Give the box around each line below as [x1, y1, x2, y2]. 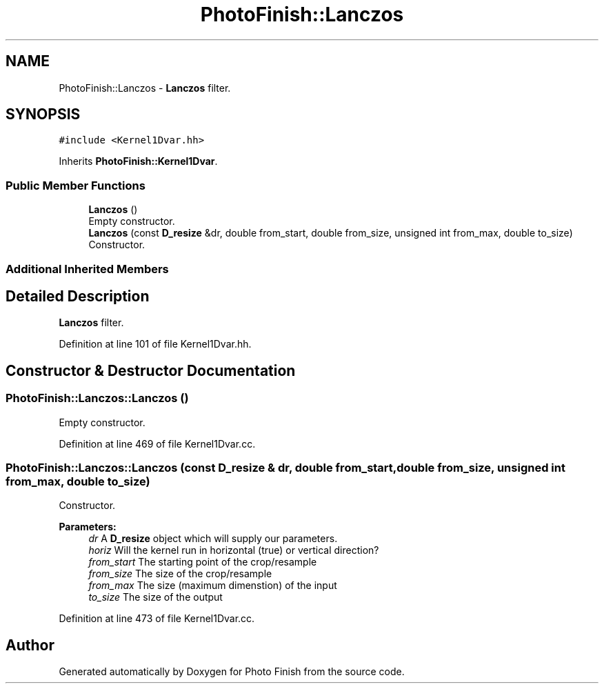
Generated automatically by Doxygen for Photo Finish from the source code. [59, 666, 405, 678]
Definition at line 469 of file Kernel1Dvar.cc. [59, 437, 256, 450]
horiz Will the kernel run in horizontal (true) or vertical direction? [88, 544, 379, 557]
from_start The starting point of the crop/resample [88, 556, 317, 568]
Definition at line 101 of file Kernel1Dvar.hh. [59, 338, 252, 350]
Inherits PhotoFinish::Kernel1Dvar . [59, 155, 218, 168]
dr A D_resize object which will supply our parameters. [88, 532, 338, 545]
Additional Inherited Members [6, 261, 169, 276]
